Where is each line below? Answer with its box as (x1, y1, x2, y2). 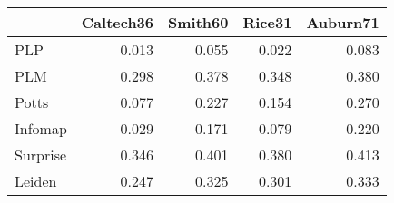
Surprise (15, 144, 67, 165)
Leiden (15, 170, 57, 191)
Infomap (15, 118, 67, 139)
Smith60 (168, 12, 229, 33)
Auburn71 (306, 12, 379, 33)
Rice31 (242, 12, 292, 33)
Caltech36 (81, 12, 154, 33)
